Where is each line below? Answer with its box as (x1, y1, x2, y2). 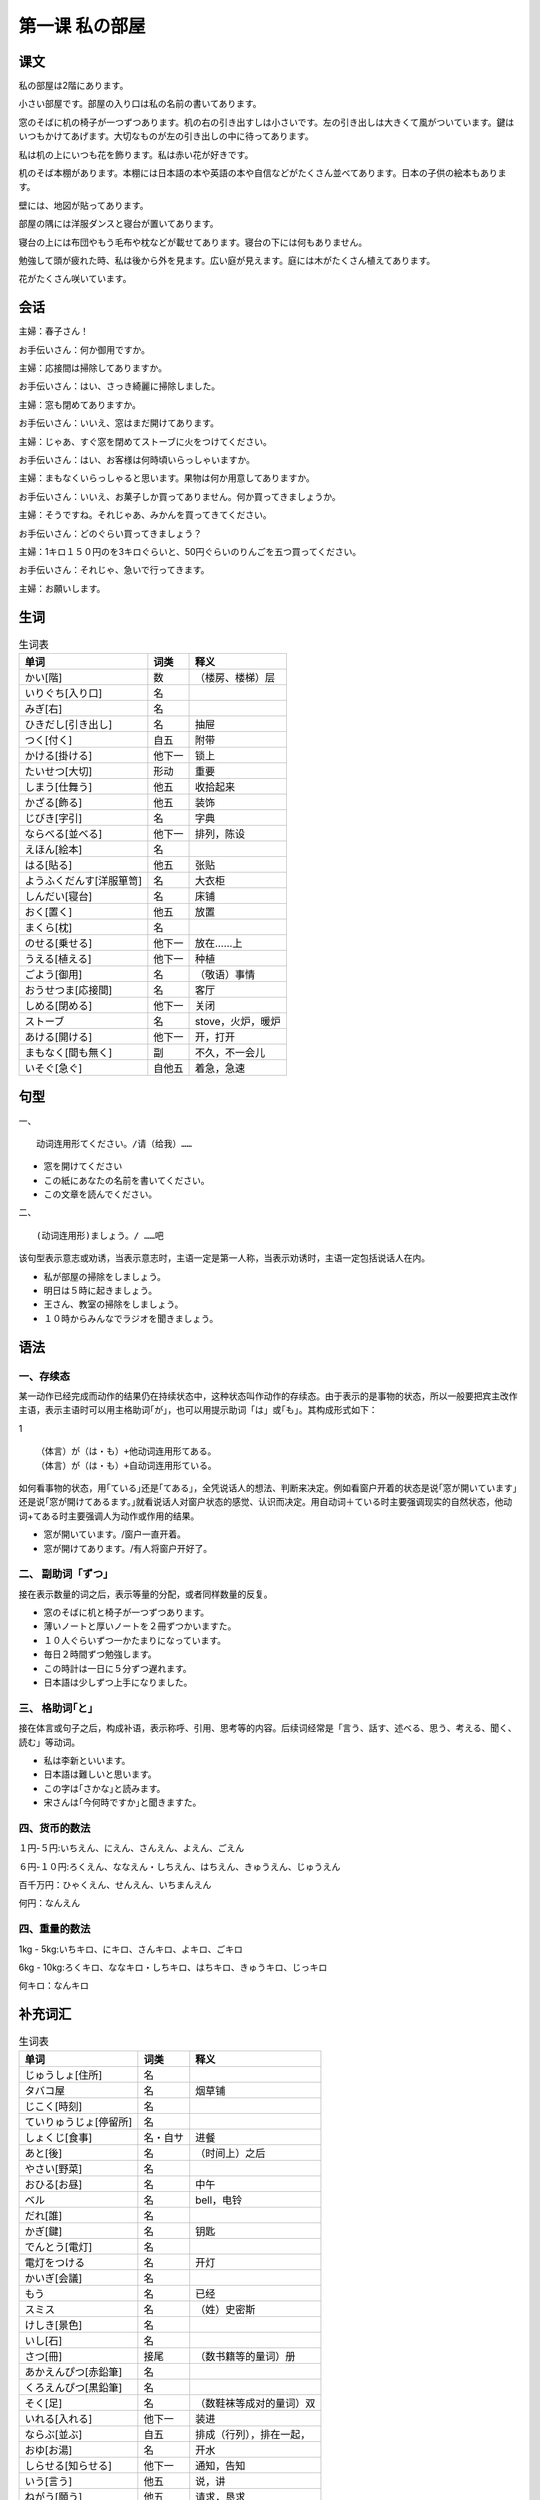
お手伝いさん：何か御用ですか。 (18, 343, 150, 355)
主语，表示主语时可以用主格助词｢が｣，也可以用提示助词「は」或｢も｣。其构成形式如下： (18, 1404, 378, 1416)
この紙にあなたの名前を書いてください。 (43, 1174, 210, 1186)
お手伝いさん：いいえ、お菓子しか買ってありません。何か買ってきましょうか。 (18, 490, 342, 502)
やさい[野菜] (24, 2161, 83, 2175)
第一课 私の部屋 (18, 15, 146, 37)
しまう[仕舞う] (24, 780, 93, 794)
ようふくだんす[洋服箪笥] (24, 874, 143, 888)
